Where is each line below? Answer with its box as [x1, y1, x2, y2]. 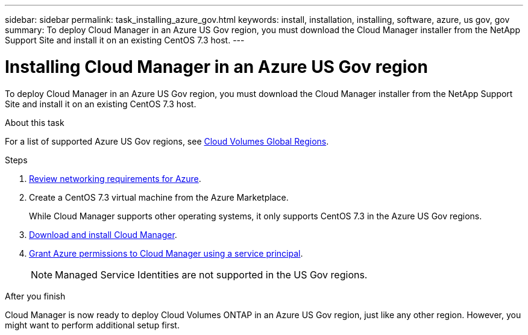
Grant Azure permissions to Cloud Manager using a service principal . [29, 248, 303, 258]
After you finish [5, 290, 66, 301]
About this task [5, 117, 64, 128]
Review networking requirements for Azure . [29, 173, 201, 184]
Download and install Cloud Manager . [29, 229, 177, 240]
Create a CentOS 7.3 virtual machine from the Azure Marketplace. [29, 192, 289, 202]
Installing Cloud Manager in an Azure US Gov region [5, 56, 428, 77]
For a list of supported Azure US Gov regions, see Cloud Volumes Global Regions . [5, 136, 329, 146]
